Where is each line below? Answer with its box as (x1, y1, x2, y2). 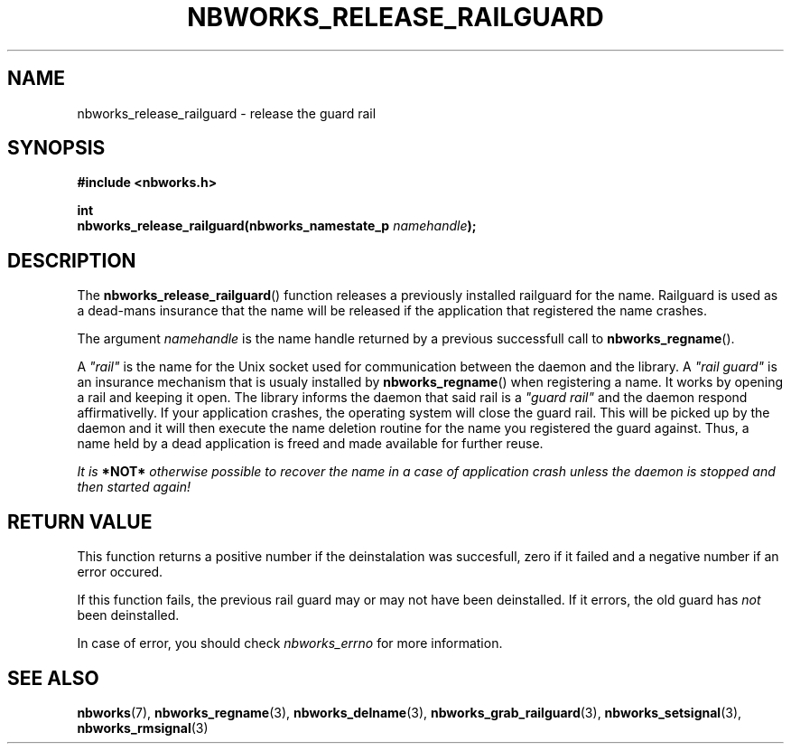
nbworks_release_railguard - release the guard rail (77, 105, 377, 121)
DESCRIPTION (7, 249, 136, 272)
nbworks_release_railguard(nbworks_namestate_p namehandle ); (77, 218, 477, 234)
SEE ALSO (7, 666, 99, 690)
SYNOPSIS (7, 136, 106, 160)
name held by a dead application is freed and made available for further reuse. (77, 436, 544, 452)
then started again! (77, 479, 191, 495)
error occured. (77, 564, 163, 580)
